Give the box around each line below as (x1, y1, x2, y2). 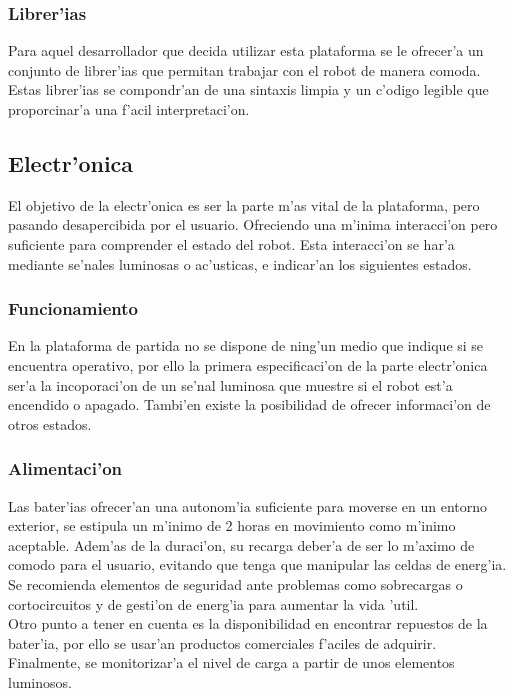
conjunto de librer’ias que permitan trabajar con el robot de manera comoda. (8, 59, 481, 80)
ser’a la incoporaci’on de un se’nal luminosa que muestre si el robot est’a (8, 374, 453, 395)
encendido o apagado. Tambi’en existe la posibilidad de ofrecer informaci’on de (8, 394, 491, 415)
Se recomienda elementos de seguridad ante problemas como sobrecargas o (8, 573, 463, 594)
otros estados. (8, 413, 92, 434)
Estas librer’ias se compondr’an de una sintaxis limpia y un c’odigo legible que (8, 79, 489, 100)
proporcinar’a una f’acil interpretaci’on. (8, 99, 250, 119)
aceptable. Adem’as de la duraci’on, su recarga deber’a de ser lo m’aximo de (8, 534, 475, 555)
